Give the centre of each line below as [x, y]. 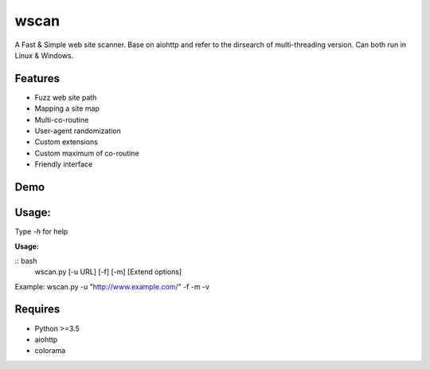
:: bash [26, 261]
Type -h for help [41, 232]
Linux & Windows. [44, 55]
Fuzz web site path [66, 97]
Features [37, 79]
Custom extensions [66, 142]
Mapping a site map [67, 108]
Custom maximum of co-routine [87, 153]
